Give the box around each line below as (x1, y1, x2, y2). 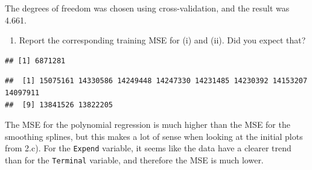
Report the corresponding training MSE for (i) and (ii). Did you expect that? (19, 34, 306, 46)
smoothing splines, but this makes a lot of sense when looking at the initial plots (5, 130, 303, 142)
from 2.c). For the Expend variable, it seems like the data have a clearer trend (5, 142, 291, 154)
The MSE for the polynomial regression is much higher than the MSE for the (5, 118, 290, 131)
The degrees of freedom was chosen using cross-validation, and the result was (5, 2, 290, 14)
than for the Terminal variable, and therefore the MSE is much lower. (5, 154, 264, 166)
